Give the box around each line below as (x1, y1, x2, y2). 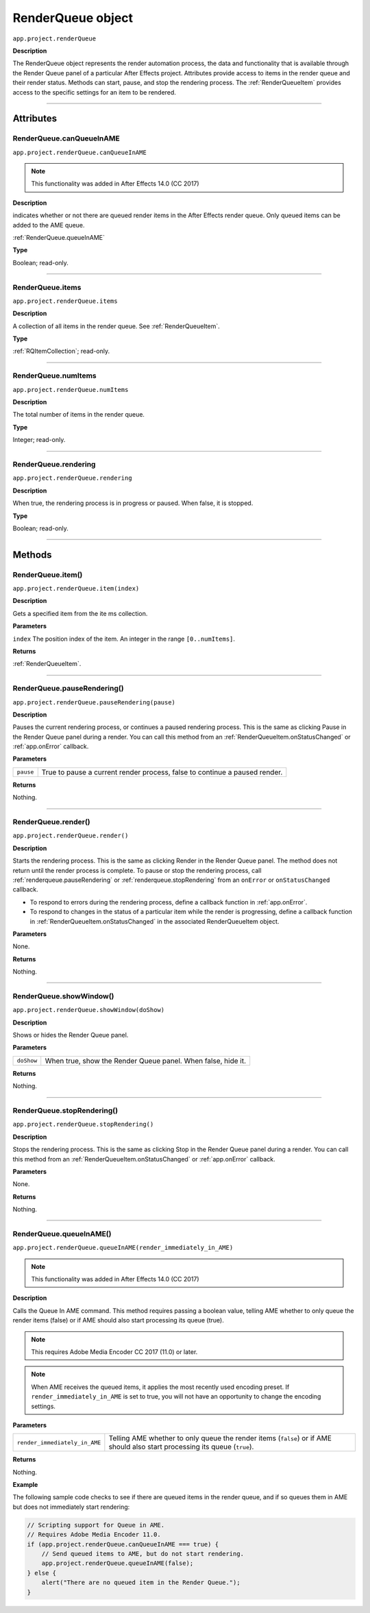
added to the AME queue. (12, 221, 85, 229)
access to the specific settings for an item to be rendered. (12, 88, 176, 96)
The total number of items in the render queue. (12, 410, 145, 419)
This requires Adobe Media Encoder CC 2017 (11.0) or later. (31, 1347, 198, 1356)
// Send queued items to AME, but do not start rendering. (41, 1550, 245, 1557)
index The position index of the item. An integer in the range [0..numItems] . (12, 635, 236, 643)
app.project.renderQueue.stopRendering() (12, 1120, 154, 1129)
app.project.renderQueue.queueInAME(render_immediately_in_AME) (12, 1244, 234, 1252)
